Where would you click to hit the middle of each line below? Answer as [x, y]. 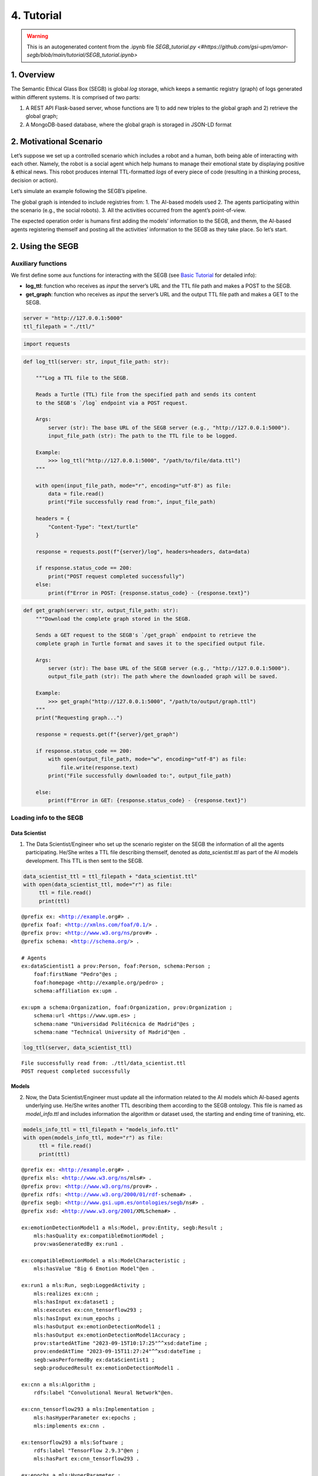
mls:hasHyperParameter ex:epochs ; [85, 1418]
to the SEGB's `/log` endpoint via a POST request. [112, 403]
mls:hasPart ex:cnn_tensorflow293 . [86, 1459]
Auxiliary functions [39, 263]
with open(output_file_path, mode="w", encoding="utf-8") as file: [148, 759]
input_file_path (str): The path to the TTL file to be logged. [143, 436]
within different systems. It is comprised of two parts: [76, 97]
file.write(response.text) [99, 767]
